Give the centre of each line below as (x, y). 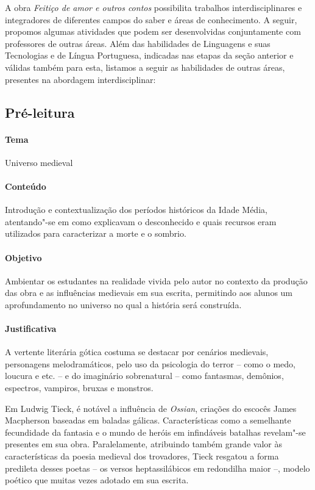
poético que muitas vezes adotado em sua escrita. (97, 480)
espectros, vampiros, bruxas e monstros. (79, 388)
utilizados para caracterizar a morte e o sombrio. (96, 233)
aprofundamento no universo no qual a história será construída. (123, 304)
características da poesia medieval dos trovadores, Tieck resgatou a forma (142, 456)
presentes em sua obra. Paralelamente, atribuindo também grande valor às (143, 444)
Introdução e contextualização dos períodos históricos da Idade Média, (136, 210)
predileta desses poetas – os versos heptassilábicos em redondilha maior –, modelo (157, 468)
